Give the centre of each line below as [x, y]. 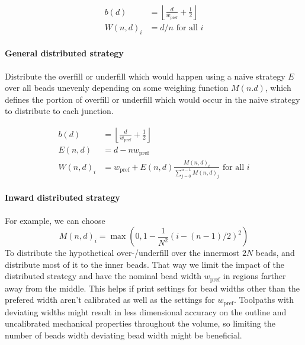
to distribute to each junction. [59, 111]
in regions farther [254, 276]
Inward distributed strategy [62, 197]
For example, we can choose [55, 220]
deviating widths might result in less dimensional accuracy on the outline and [146, 311]
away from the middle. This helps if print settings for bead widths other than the [152, 288]
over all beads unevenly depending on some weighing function [117, 88]
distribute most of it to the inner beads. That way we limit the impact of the [145, 264]
